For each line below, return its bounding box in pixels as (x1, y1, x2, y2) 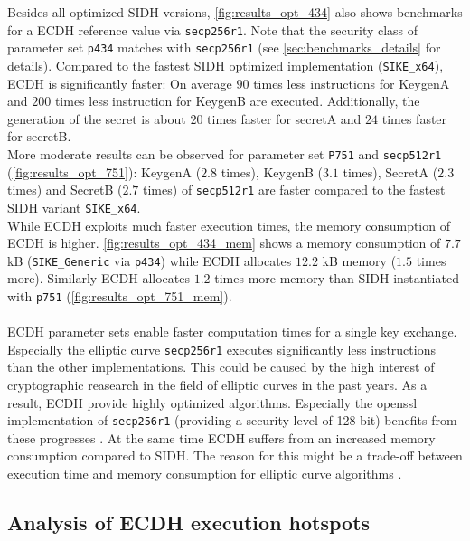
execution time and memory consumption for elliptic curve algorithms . (7, 464, 402, 483)
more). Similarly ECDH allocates (7, 269, 190, 288)
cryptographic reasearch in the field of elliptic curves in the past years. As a (7, 375, 428, 394)
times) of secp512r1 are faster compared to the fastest (143, 180, 446, 199)
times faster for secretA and (207, 109, 362, 128)
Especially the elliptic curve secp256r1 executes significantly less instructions (7, 339, 436, 358)
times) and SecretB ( (7, 180, 123, 199)
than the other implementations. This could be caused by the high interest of (7, 357, 435, 376)
